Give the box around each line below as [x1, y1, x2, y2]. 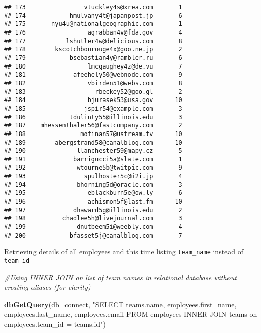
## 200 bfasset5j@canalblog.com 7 [4, 231, 182, 239]
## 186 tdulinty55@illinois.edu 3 [4, 113, 182, 121]
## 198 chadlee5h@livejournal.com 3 [4, 215, 182, 222]
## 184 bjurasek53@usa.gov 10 [4, 96, 182, 104]
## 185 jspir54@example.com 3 [4, 105, 182, 112]
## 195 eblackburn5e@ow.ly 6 [4, 189, 182, 197]
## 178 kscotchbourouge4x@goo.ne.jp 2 [4, 46, 182, 53]
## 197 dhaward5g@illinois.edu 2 [4, 206, 182, 214]
